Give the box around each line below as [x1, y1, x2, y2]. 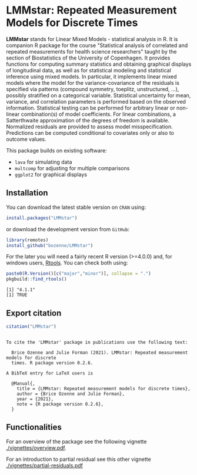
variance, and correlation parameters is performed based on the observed [6, 98, 186, 105]
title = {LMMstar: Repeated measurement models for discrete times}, [16, 386, 191, 391]
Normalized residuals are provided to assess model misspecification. [6, 123, 173, 130]
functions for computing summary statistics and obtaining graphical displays [6, 60, 192, 68]
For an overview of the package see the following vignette [6, 438, 147, 445]
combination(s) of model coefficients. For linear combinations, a [21, 110, 176, 118]
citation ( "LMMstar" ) [6, 323, 57, 330]
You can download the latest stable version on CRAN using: [6, 204, 146, 211]
